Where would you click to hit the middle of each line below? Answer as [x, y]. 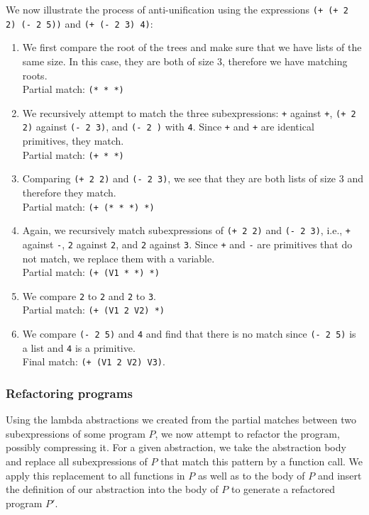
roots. [35, 75]
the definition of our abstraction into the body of [112, 489]
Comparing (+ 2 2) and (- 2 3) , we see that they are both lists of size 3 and [193, 178]
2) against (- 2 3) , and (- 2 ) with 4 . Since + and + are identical [168, 127]
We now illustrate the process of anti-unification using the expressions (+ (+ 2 [177, 9]
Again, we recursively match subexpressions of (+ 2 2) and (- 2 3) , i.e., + [186, 230]
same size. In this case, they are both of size [118, 61]
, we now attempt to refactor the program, [247, 433]
